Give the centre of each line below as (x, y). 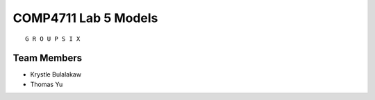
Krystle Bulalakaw (56, 74)
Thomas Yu (47, 84)
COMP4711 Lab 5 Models (85, 18)
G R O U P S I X (53, 39)
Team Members (48, 58)
